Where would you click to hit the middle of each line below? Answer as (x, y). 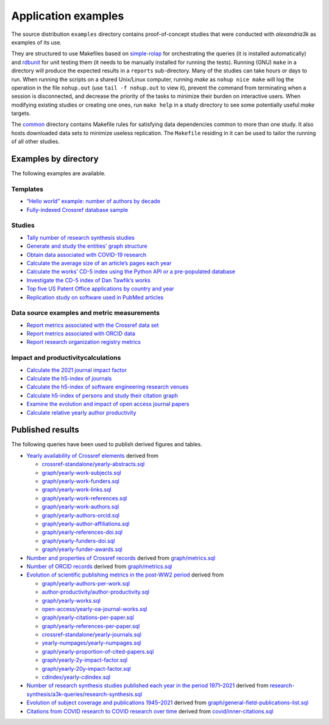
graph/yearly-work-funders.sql (81, 482)
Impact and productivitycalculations (66, 358)
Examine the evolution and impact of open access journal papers (108, 404)
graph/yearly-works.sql (71, 600)
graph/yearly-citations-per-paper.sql (88, 617)
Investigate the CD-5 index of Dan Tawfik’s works (88, 280)
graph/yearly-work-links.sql (77, 489)
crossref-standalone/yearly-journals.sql (91, 635)
